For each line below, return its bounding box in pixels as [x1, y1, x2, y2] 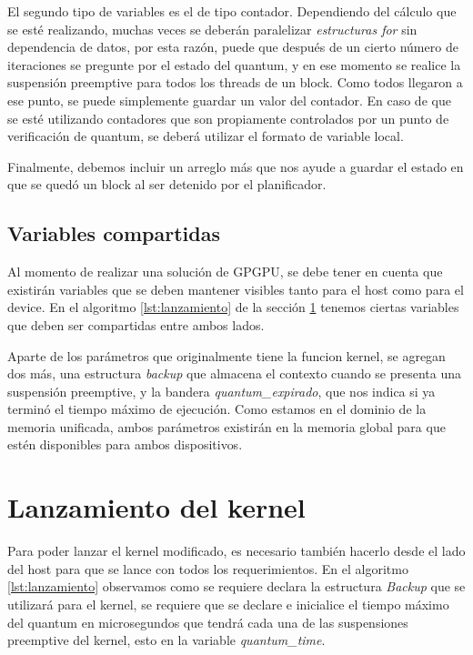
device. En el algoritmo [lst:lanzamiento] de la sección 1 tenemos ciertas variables [7, 297, 459, 317]
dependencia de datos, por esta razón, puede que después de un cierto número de [7, 37, 458, 56]
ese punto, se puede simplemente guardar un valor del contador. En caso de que [7, 90, 451, 109]
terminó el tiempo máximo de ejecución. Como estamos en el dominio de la [7, 399, 427, 418]
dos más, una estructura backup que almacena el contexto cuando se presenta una [7, 364, 462, 383]
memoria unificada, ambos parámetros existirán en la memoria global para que [7, 417, 446, 436]
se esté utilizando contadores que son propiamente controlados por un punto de [7, 108, 449, 127]
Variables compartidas [7, 219, 220, 247]
